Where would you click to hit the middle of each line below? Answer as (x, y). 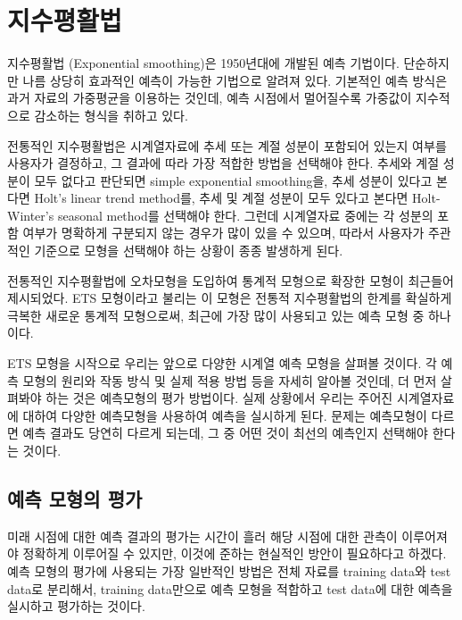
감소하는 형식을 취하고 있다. (111, 115)
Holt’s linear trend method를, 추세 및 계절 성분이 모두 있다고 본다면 (221, 198)
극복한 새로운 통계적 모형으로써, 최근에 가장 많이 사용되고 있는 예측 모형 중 (216, 315)
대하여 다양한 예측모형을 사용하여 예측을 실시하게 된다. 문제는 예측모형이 (225, 415)
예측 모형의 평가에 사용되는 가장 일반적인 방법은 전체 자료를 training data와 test (229, 570)
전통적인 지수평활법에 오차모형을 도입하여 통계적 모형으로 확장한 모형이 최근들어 (231, 280)
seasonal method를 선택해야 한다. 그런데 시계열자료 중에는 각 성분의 (245, 215)
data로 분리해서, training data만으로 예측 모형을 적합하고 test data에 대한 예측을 (230, 588)
